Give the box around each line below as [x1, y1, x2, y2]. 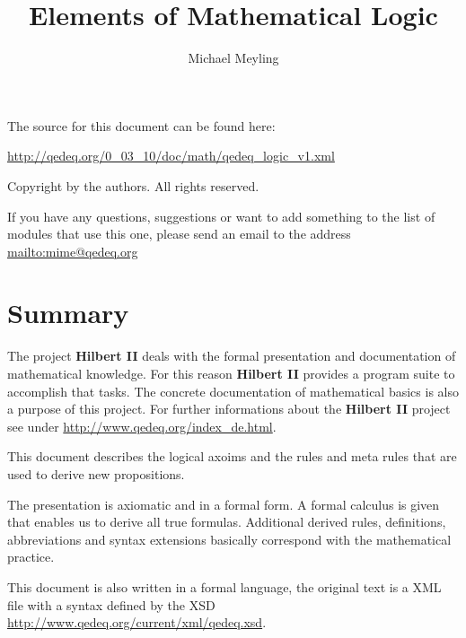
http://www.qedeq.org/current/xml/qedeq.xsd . [7, 613, 267, 632]
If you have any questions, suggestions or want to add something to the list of [7, 206, 435, 225]
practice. [7, 547, 55, 566]
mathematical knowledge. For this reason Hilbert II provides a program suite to [7, 364, 455, 382]
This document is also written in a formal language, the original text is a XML [7, 577, 442, 596]
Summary [7, 294, 129, 331]
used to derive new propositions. [7, 464, 185, 483]
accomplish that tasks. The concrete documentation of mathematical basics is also [7, 381, 459, 400]
